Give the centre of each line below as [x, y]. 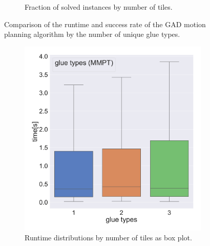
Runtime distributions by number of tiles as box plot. [108, 238]
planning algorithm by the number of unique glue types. [92, 34]
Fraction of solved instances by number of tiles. [99, 7]
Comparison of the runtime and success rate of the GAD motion [105, 24]
